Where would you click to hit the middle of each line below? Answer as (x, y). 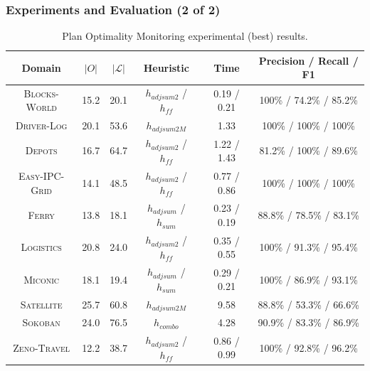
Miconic (42, 279)
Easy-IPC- (42, 175)
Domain (41, 67)
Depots (41, 150)
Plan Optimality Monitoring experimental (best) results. (185, 36)
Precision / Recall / (308, 60)
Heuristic (166, 67)
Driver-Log (41, 125)
